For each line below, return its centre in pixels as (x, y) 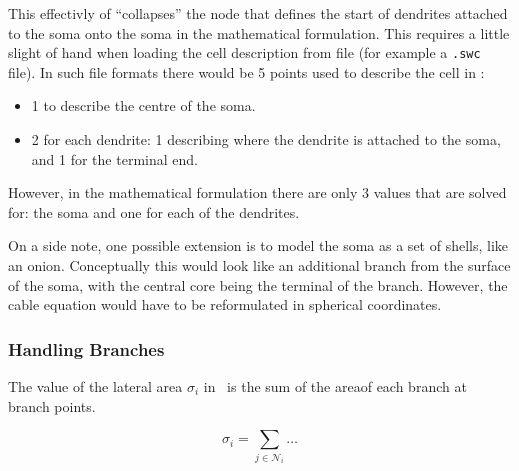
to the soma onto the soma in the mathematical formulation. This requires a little (259, 32)
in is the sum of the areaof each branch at (335, 386)
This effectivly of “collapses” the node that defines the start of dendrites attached (258, 13)
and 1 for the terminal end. (114, 158)
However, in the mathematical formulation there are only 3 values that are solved (257, 192)
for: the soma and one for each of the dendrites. (154, 211)
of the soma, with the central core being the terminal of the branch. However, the (258, 284)
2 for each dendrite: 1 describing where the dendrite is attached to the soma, (266, 139)
